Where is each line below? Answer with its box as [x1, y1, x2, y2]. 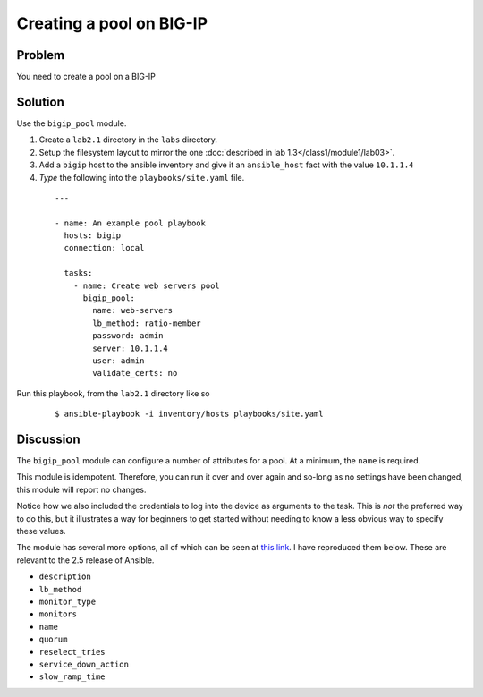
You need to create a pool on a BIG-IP [16, 72, 157, 82]
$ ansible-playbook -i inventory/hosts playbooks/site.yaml [55, 409, 324, 420]
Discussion [16, 431, 80, 446]
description [38, 572, 91, 582]
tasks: [64, 268, 93, 278]
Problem [16, 47, 65, 63]
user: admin [92, 356, 145, 366]
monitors [38, 609, 78, 619]
